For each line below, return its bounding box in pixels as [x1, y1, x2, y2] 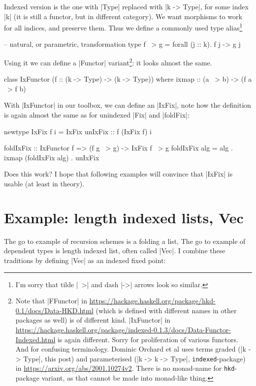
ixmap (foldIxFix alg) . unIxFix [4, 152, 99, 162]
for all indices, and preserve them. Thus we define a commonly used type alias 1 [4, 21, 243, 32]
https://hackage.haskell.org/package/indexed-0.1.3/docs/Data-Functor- [15, 324, 231, 334]
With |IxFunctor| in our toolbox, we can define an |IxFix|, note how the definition [4, 100, 251, 110]
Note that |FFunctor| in [15, 296, 87, 306]
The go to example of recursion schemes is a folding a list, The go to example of [4, 236, 246, 246]
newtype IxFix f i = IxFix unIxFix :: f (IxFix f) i [4, 126, 152, 136]
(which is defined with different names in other [96, 305, 237, 315]
